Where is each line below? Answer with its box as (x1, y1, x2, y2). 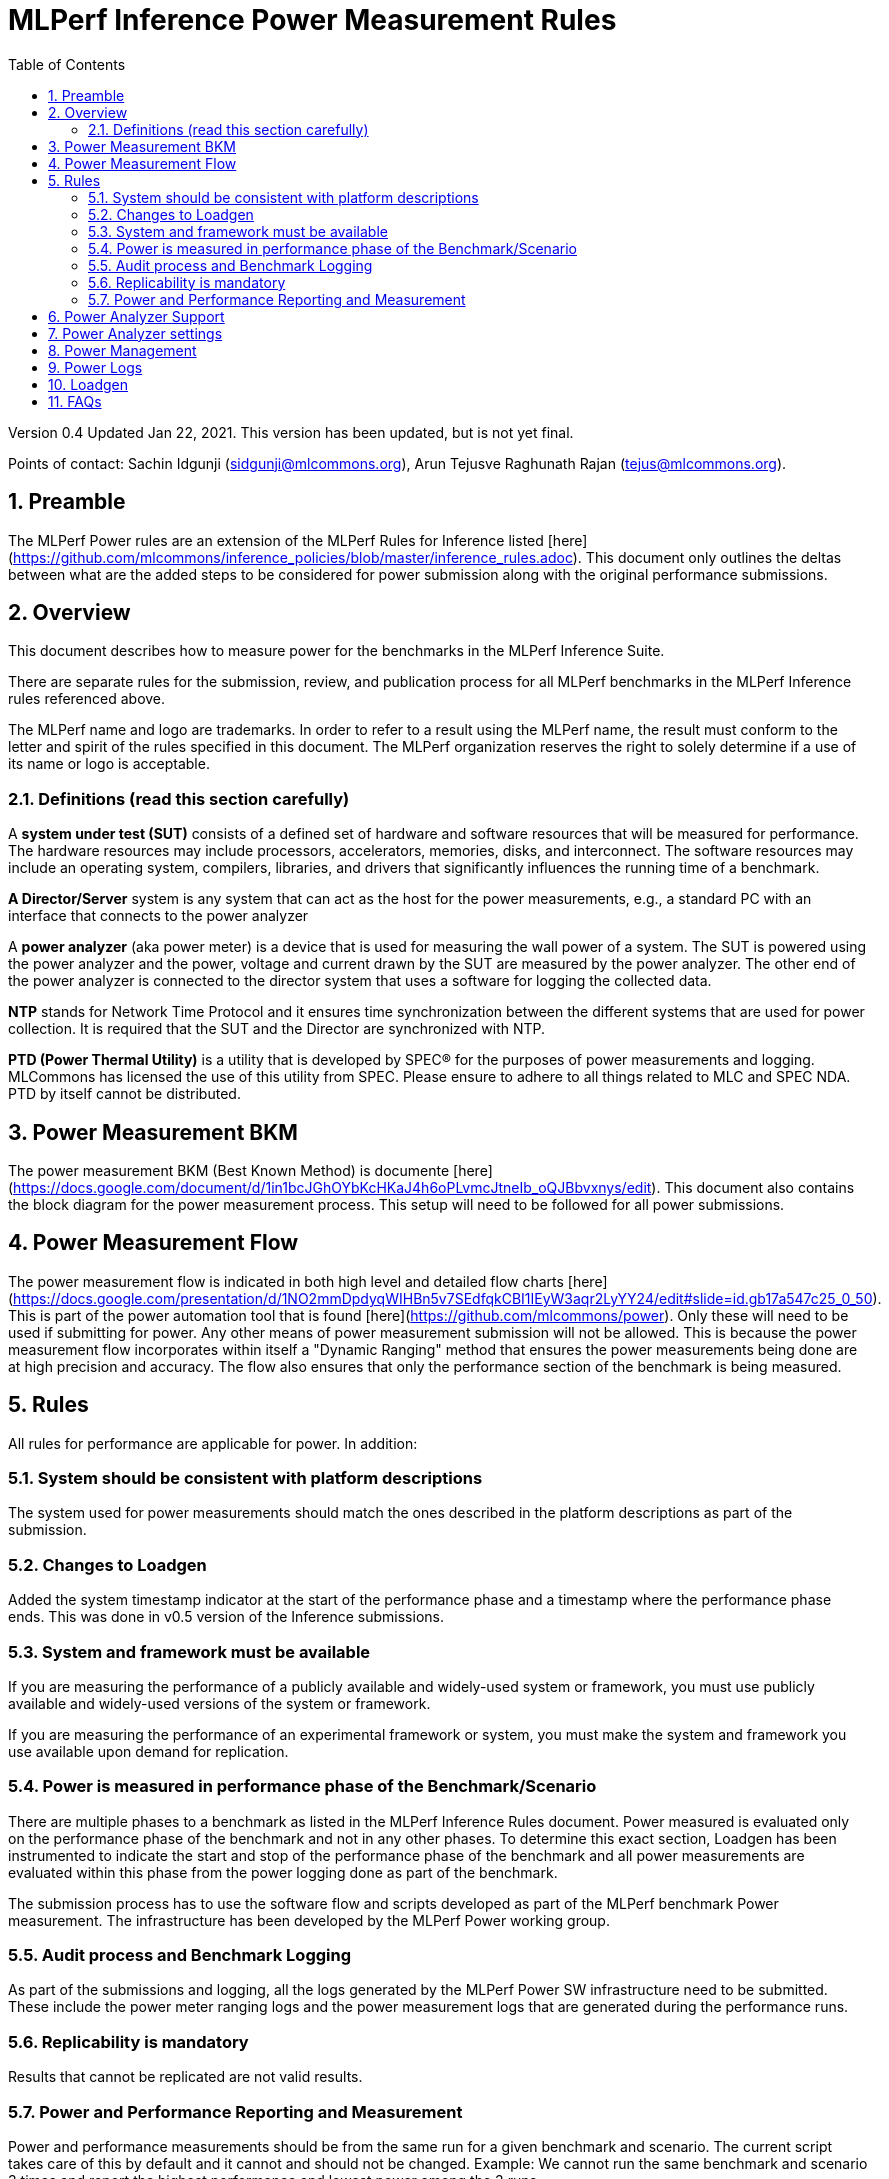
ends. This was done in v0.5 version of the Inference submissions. (8, 1608, 444, 1626)
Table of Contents (8, 55, 126, 73)
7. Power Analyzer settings (48, 324, 223, 342)
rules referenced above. (8, 690, 166, 708)
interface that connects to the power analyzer (8, 907, 309, 925)
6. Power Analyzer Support (48, 307, 225, 325)
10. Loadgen (48, 375, 129, 393)
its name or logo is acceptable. (8, 755, 210, 773)
